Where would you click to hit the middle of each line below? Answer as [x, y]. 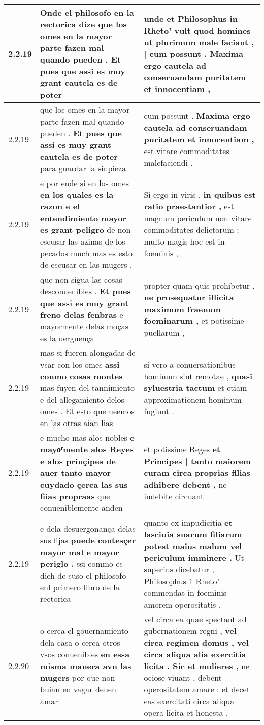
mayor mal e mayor [80, 552]
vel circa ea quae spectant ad [195, 619]
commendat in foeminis [185, 593]
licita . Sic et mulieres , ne [197, 666]
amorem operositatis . [183, 604]
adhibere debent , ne [185, 484]
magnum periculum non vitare [198, 218]
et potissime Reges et [182, 449]
